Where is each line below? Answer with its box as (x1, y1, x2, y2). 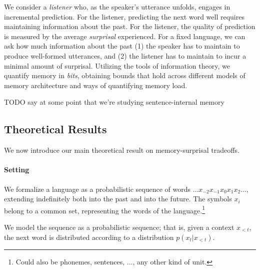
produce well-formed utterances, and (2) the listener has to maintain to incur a (4, 50, 246, 61)
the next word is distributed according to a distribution (4, 231, 174, 242)
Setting (4, 164, 29, 175)
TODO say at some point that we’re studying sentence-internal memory (4, 97, 224, 107)
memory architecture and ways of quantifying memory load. (4, 80, 187, 90)
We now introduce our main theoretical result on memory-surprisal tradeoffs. (4, 145, 239, 155)
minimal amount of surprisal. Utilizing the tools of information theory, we (4, 60, 230, 71)
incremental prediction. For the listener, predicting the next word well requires (4, 11, 244, 22)
